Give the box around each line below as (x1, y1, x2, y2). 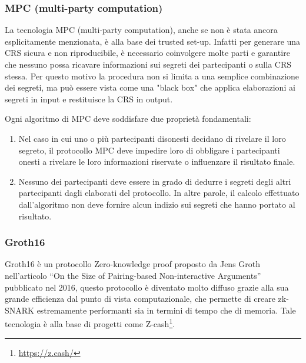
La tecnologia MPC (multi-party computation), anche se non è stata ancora (5, 24, 278, 36)
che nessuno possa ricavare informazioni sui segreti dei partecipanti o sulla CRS (5, 58, 292, 70)
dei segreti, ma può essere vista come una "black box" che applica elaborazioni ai (5, 81, 295, 94)
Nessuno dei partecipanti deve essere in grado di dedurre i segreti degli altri (18, 175, 291, 187)
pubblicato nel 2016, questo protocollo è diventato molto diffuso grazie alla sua (5, 281, 289, 293)
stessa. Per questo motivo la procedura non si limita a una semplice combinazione (5, 69, 300, 82)
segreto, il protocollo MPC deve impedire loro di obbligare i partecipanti (18, 144, 280, 156)
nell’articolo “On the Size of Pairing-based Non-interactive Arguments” (5, 269, 261, 281)
